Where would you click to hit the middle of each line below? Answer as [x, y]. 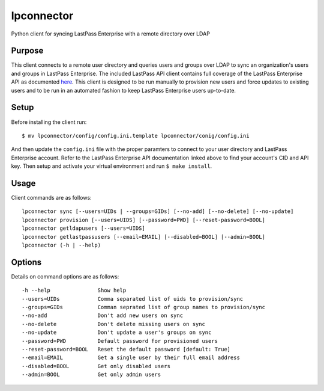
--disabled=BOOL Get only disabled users [96, 366]
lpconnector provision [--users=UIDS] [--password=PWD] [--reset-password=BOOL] [144, 220]
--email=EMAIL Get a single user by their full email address [131, 358]
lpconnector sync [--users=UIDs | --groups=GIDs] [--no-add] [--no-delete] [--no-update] [158, 211]
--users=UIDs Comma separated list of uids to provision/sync [133, 299]
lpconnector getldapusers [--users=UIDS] [83, 228]
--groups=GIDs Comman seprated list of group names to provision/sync [144, 307]
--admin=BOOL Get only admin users [91, 375]
